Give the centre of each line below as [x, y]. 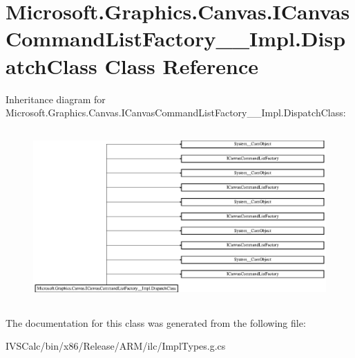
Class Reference [181, 65]
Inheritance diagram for [56, 99]
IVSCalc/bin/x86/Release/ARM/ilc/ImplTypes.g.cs [116, 346]
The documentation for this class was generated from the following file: [156, 322]
